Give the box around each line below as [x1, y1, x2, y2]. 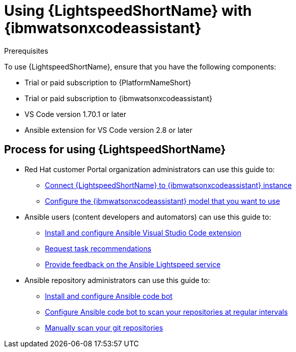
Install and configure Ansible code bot [45, 291, 172, 300]
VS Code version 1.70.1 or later [24, 109, 127, 119]
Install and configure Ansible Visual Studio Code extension [45, 228, 241, 237]
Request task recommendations [45, 244, 152, 253]
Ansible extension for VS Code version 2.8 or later [24, 125, 193, 134]
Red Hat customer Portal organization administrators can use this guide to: [24, 165, 275, 174]
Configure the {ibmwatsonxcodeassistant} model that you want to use [45, 196, 280, 205]
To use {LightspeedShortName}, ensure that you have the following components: [4, 62, 277, 71]
